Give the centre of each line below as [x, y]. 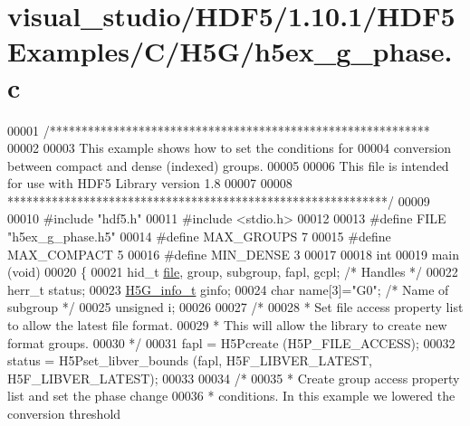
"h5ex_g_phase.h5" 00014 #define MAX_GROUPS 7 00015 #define [199, 237]
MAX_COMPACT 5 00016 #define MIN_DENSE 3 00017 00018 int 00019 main [233, 254]
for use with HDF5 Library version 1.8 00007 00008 [150, 183]
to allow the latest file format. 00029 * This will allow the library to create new [227, 325]
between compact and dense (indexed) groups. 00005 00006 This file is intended [228, 165]
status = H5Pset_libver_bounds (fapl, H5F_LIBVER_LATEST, [190, 360]
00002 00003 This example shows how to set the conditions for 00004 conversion [230, 148]
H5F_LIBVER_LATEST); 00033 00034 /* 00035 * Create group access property [234, 378]
